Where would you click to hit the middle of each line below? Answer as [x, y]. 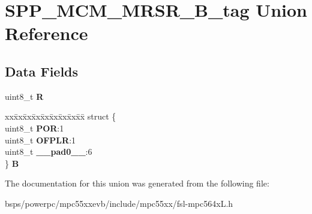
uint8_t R [24, 96]
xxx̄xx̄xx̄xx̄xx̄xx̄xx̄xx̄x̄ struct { [61, 116]
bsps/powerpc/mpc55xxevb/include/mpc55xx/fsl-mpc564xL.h [119, 203]
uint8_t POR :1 [34, 128]
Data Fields [42, 71]
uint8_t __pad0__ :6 [49, 152]
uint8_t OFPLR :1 [40, 140]
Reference [46, 33]
